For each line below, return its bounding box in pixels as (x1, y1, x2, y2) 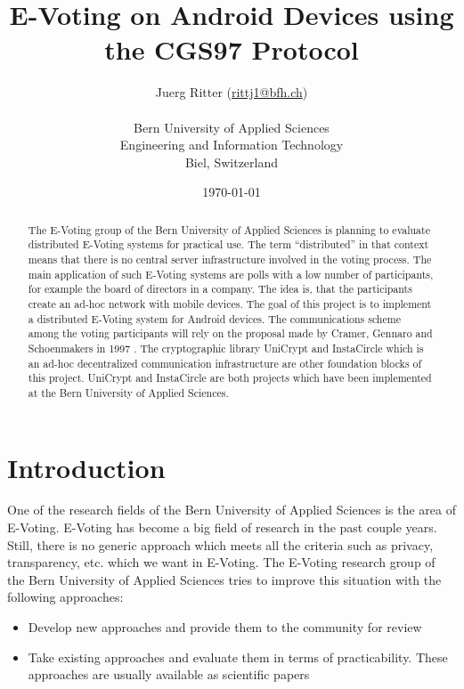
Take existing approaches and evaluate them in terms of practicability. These (28, 647, 448, 666)
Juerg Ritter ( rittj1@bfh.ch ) (155, 83, 308, 101)
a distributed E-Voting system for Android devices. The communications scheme (28, 311, 401, 326)
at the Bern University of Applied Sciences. (28, 385, 229, 400)
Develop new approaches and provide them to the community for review (28, 618, 422, 636)
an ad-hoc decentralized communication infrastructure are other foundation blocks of (28, 355, 422, 370)
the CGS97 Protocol (104, 31, 359, 68)
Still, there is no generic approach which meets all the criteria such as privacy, (7, 535, 434, 554)
